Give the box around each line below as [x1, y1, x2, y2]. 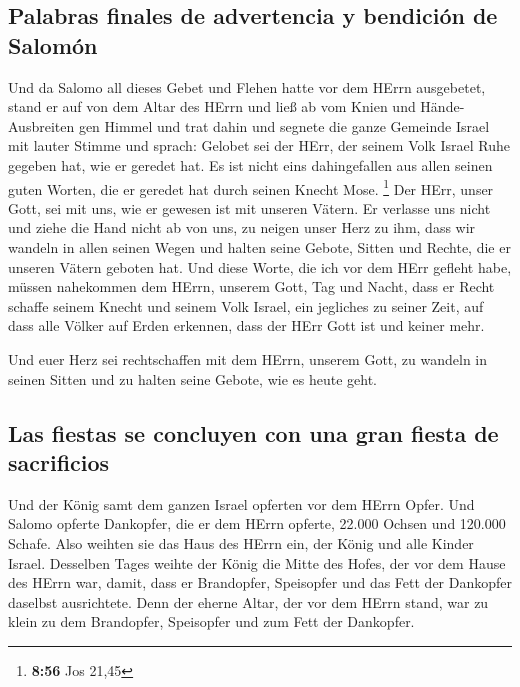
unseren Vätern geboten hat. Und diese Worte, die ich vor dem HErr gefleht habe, [8, 256, 512, 277]
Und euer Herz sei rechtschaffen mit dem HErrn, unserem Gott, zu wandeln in [8, 348, 488, 369]
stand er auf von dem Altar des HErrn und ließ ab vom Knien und [8, 96, 416, 117]
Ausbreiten [8, 115, 75, 136]
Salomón [8, 29, 98, 60]
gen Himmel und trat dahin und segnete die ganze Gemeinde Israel [78, 115, 490, 136]
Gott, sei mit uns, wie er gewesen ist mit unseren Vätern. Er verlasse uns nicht [8, 197, 491, 218]
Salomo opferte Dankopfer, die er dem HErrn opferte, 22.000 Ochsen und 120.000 [8, 513, 506, 534]
